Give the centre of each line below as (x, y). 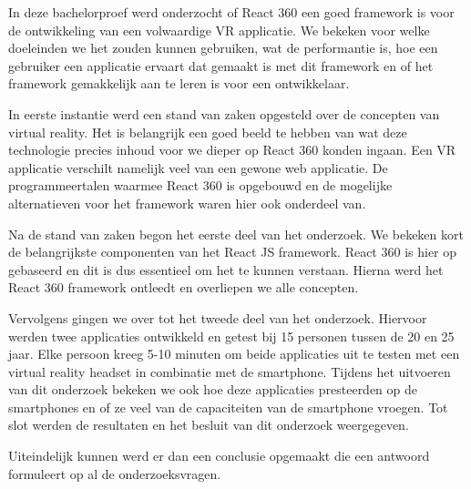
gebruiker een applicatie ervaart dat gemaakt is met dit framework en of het (221, 65)
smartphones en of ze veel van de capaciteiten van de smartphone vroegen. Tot (228, 407)
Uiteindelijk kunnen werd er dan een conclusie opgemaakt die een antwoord (219, 456)
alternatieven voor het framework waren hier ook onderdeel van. (187, 203)
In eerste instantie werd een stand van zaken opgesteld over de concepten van (224, 113)
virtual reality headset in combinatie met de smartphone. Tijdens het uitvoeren (230, 371)
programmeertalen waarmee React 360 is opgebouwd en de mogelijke (200, 185)
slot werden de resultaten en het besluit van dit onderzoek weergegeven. (209, 425)
